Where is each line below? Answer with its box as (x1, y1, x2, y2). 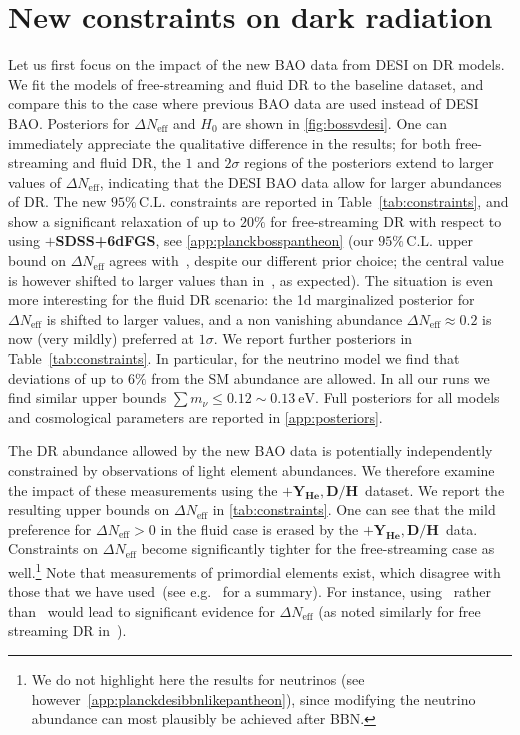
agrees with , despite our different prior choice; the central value (109, 250, 504, 271)
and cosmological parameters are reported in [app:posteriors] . (8, 406, 383, 427)
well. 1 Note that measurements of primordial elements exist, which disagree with (8, 558, 501, 582)
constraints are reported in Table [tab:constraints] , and (170, 191, 509, 212)
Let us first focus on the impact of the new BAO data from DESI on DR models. (8, 54, 505, 75)
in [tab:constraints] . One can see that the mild (212, 499, 496, 520)
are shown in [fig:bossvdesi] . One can (222, 112, 447, 133)
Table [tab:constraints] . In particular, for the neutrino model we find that (8, 348, 460, 369)
